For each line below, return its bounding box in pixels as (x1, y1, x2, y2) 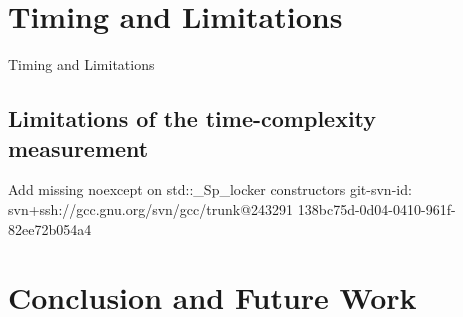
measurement (8, 132, 149, 163)
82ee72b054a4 (8, 218, 92, 239)
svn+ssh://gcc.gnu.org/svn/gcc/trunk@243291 (8, 198, 294, 219)
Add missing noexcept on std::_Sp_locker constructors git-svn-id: (8, 179, 412, 200)
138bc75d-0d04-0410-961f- (297, 198, 456, 219)
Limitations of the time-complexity (8, 103, 377, 134)
